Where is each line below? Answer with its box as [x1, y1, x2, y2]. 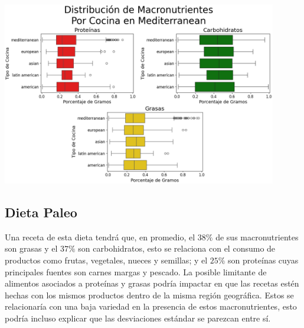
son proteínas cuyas [228, 254, 299, 266]
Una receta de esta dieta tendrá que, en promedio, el [5, 230, 195, 243]
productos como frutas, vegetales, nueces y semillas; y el [5, 254, 208, 266]
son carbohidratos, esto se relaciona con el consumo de [78, 242, 276, 255]
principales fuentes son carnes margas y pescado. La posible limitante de [5, 265, 267, 278]
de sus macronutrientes [215, 230, 299, 243]
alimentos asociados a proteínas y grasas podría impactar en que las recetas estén [5, 277, 299, 290]
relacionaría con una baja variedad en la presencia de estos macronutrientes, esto [5, 300, 297, 313]
